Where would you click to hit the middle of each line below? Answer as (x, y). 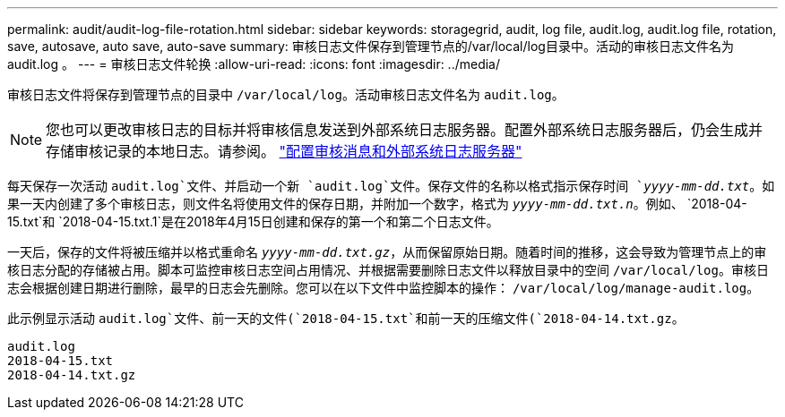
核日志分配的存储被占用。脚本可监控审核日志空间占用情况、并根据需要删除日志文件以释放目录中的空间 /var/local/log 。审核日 (388, 270)
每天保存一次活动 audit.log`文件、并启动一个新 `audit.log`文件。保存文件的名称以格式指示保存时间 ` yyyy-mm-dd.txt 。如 (391, 186)
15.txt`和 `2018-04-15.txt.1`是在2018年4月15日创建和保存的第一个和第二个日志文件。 (253, 221)
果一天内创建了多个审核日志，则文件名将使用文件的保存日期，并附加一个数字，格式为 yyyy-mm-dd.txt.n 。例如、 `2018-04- (377, 204)
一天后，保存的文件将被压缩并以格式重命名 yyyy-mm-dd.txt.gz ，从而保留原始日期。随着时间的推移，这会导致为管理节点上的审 (387, 252)
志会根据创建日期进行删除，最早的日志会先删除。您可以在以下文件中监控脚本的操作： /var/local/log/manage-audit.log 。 (384, 288)
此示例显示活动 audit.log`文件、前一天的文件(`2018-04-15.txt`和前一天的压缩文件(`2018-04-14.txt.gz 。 (346, 318)
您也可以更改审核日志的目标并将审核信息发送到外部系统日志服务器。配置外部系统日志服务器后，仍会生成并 (405, 130)
